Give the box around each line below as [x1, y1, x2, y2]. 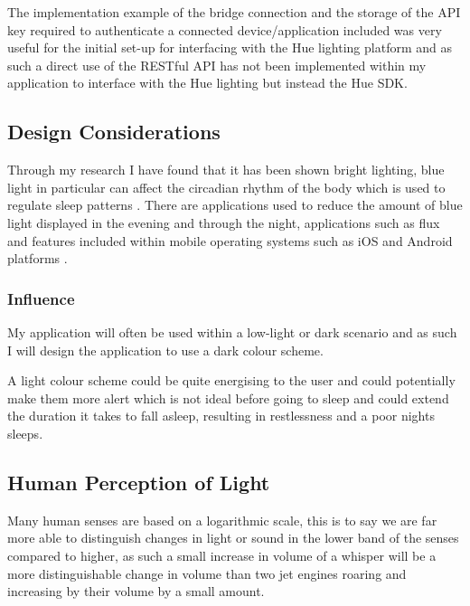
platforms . [7, 249, 68, 268]
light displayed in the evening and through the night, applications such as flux [7, 213, 440, 232]
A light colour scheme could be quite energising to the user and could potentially [7, 371, 456, 390]
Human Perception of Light [7, 468, 270, 496]
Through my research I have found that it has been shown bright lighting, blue [7, 160, 445, 179]
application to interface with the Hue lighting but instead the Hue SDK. [7, 73, 408, 92]
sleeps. [7, 423, 43, 442]
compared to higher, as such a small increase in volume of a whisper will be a [7, 545, 437, 564]
